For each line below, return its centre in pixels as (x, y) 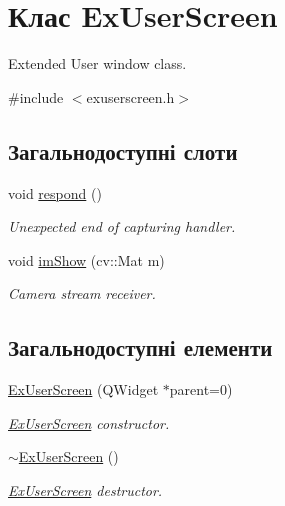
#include (36, 96)
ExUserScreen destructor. (85, 489)
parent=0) (201, 389)
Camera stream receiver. (82, 293)
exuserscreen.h (130, 96)
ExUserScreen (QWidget (83, 389)
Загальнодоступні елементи (140, 347)
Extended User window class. (97, 63)
